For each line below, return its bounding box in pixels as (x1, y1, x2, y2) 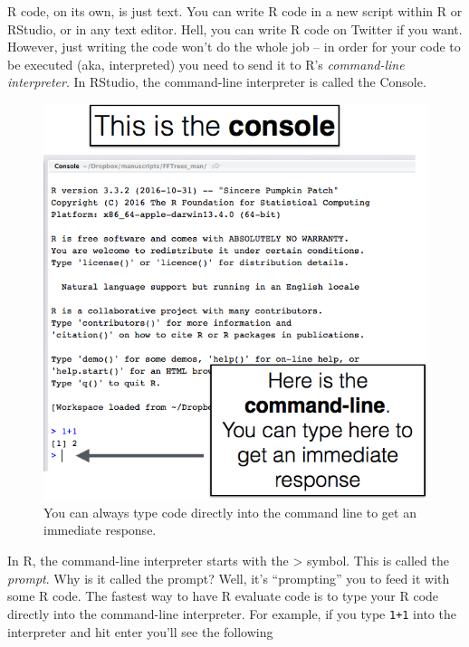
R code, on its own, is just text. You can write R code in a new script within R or (7, 2, 463, 20)
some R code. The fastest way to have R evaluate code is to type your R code (7, 586, 439, 605)
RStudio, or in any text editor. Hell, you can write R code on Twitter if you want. (7, 19, 463, 38)
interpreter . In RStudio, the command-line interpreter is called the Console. (7, 72, 426, 91)
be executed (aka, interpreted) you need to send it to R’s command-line (7, 54, 405, 73)
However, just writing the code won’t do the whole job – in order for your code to (7, 37, 461, 56)
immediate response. (43, 520, 157, 539)
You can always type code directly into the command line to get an (43, 502, 416, 521)
